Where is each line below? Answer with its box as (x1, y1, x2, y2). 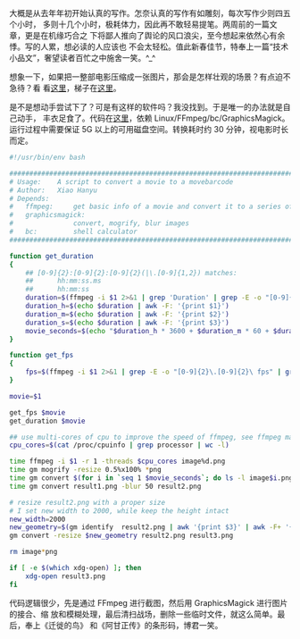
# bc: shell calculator (9, 227, 138, 236)
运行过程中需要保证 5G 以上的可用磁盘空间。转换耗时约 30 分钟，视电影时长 (9, 124, 288, 134)
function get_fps (9, 351, 74, 360)
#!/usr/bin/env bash (9, 153, 87, 162)
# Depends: (9, 194, 50, 203)
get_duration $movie (9, 416, 87, 425)
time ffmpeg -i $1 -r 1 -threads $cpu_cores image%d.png (9, 457, 226, 467)
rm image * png (9, 548, 58, 557)
